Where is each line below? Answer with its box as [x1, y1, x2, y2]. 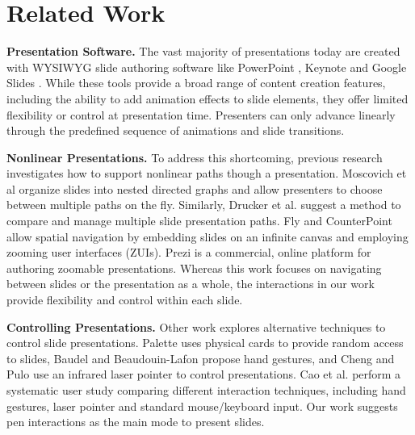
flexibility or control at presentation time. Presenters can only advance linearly [6, 106, 396, 123]
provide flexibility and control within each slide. [6, 291, 243, 308]
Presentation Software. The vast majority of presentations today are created [6, 43, 400, 60]
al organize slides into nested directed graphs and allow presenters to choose [6, 180, 383, 197]
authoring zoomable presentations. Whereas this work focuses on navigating [6, 259, 382, 276]
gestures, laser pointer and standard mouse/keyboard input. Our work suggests [6, 397, 398, 414]
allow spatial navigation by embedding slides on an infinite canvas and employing [6, 228, 409, 245]
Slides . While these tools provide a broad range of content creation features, [6, 74, 386, 91]
